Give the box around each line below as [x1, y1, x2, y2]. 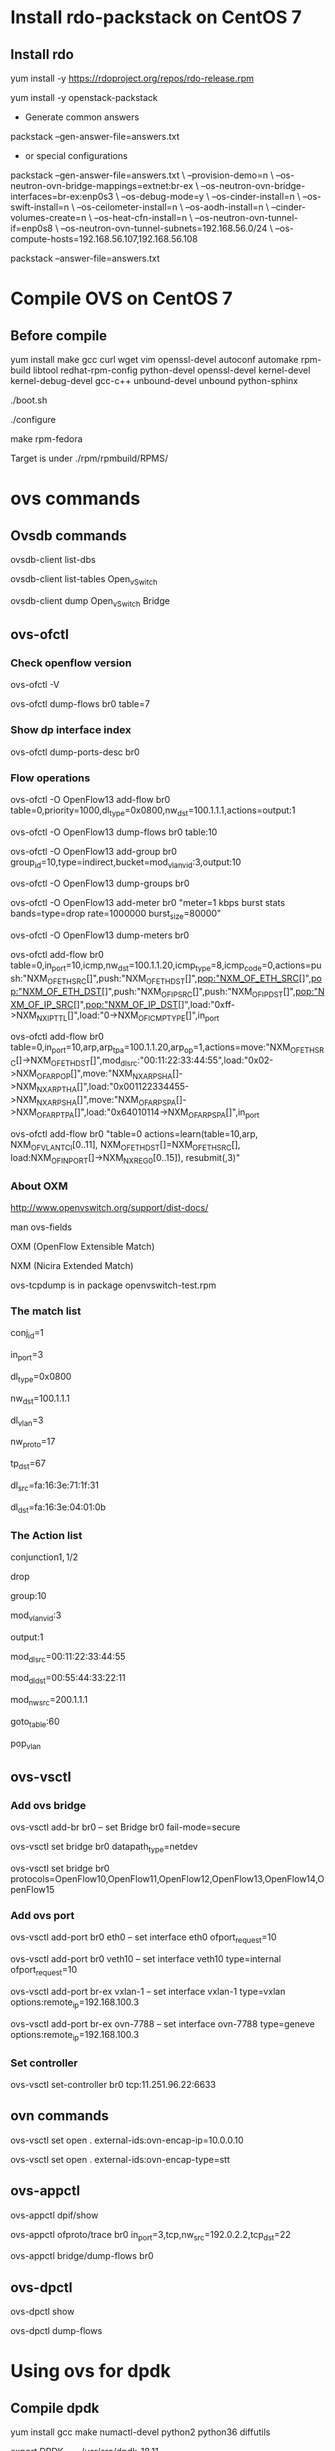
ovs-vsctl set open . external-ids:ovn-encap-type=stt [10, 2153, 230, 2165]
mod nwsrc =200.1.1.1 [10, 1694, 88, 1708]
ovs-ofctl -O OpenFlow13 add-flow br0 [10, 793, 171, 805]
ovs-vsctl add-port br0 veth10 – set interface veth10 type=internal [10, 1953, 282, 1965]
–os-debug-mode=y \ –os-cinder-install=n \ [121, 191, 301, 202]
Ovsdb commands [10, 527, 127, 544]
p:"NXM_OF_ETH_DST [10, 985, 102, 997]
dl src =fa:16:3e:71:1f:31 [10, 1479, 100, 1493]
